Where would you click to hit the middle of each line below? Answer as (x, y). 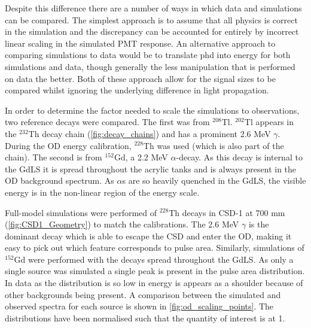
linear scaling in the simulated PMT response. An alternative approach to (140, 43)
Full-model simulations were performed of (81, 212)
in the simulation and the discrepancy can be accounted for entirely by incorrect (152, 31)
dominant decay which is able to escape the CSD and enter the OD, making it (148, 236)
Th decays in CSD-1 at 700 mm (227, 212)
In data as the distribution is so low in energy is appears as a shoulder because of (154, 283)
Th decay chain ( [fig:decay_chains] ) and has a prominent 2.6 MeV (150, 133)
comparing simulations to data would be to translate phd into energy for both (148, 55)
